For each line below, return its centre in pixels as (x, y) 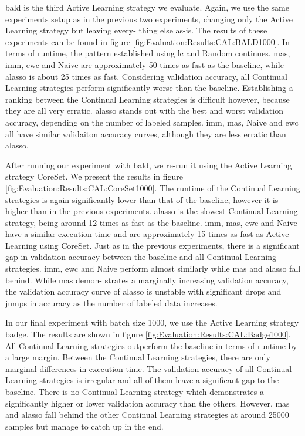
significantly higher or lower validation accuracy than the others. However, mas (148, 403)
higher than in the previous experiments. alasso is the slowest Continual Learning (152, 211)
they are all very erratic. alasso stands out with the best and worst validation (144, 111)
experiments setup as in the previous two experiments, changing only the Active (149, 18)
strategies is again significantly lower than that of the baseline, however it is (142, 199)
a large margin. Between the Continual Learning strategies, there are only (138, 357)
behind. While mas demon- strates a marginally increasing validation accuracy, (147, 280)
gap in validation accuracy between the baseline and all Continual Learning (141, 257)
